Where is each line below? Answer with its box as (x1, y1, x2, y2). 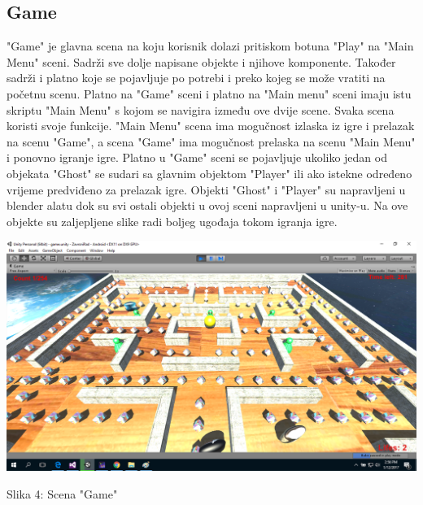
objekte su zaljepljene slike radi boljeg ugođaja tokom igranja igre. (7, 212, 338, 229)
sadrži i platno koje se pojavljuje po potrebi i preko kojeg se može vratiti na (7, 69, 386, 86)
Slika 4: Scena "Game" (7, 485, 118, 502)
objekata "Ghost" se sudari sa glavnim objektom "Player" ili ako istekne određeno (7, 164, 412, 181)
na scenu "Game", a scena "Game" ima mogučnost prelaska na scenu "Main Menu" (7, 133, 416, 150)
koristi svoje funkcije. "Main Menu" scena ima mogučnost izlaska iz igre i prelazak (7, 117, 415, 134)
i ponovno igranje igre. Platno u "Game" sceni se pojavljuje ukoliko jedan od (7, 149, 387, 166)
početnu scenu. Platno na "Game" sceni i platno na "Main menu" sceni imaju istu (7, 85, 412, 102)
